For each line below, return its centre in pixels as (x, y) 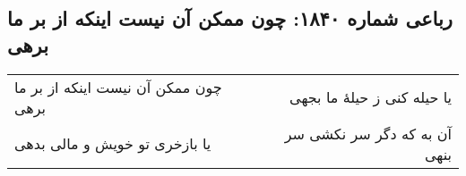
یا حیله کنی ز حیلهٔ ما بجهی (371, 97)
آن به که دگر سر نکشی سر (368, 133)
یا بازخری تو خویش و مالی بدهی (113, 144)
